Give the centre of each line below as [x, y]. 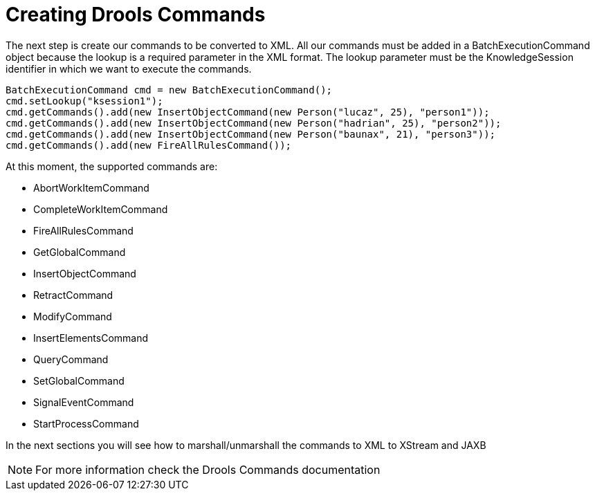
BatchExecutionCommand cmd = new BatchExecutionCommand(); [169, 90]
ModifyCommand [73, 316]
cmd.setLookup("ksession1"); [84, 101]
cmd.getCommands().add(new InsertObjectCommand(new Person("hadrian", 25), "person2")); [254, 123]
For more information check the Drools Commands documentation [208, 469]
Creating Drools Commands [136, 15]
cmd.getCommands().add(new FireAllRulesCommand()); [149, 145]
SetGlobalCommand [79, 380]
